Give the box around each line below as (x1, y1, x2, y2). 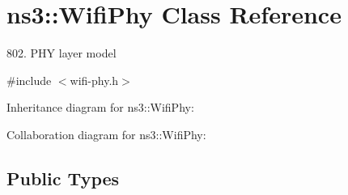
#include (6, 71, 52, 88)
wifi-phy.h (70, 71, 119, 88)
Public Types (6, 165, 120, 190)
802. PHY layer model (6, 45, 117, 61)
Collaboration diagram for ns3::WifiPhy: (6, 125, 206, 142)
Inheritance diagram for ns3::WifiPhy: (6, 99, 194, 116)
